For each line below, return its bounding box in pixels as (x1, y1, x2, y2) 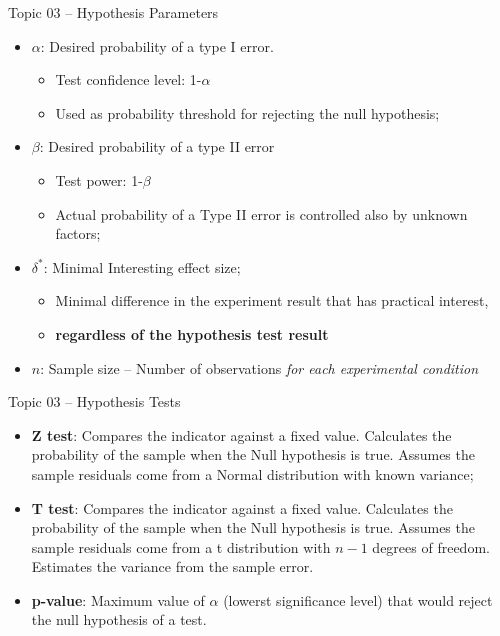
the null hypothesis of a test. (31, 609, 207, 630)
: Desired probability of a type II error (39, 136, 275, 157)
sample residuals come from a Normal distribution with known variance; (31, 463, 474, 484)
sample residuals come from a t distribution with (31, 536, 331, 557)
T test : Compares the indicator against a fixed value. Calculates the (31, 497, 453, 518)
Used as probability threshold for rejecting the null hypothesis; (55, 102, 440, 123)
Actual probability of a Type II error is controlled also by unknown (55, 203, 468, 224)
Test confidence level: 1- (55, 69, 202, 90)
